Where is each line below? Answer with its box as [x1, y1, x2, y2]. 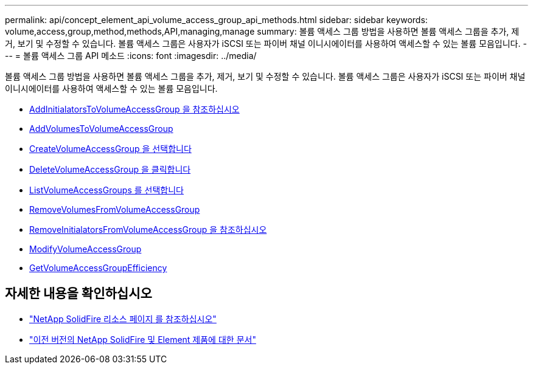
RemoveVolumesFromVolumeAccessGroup [29, 204, 200, 215]
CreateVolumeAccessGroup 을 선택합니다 [29, 143, 192, 154]
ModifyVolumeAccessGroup [29, 244, 142, 254]
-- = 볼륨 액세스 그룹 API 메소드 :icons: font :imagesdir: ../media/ [5, 50, 257, 61]
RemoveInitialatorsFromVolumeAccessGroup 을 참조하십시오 [29, 224, 267, 235]
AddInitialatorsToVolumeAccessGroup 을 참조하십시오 [29, 104, 240, 114]
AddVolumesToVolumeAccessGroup [29, 123, 173, 134]
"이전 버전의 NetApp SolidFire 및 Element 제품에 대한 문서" [29, 334, 256, 345]
